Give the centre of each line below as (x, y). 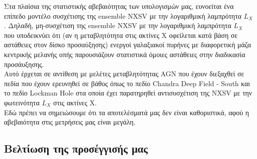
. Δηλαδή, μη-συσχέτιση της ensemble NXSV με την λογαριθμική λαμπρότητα (118, 25)
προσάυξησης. (24, 64)
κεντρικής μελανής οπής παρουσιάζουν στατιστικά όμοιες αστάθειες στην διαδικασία (125, 54)
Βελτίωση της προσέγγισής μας (76, 148)
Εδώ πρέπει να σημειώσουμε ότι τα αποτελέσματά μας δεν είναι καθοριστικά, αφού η (127, 112)
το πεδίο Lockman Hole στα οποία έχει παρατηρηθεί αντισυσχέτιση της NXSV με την (128, 93)
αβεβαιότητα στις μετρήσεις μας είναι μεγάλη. (70, 122)
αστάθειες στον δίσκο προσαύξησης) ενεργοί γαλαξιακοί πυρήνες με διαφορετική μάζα (128, 45)
